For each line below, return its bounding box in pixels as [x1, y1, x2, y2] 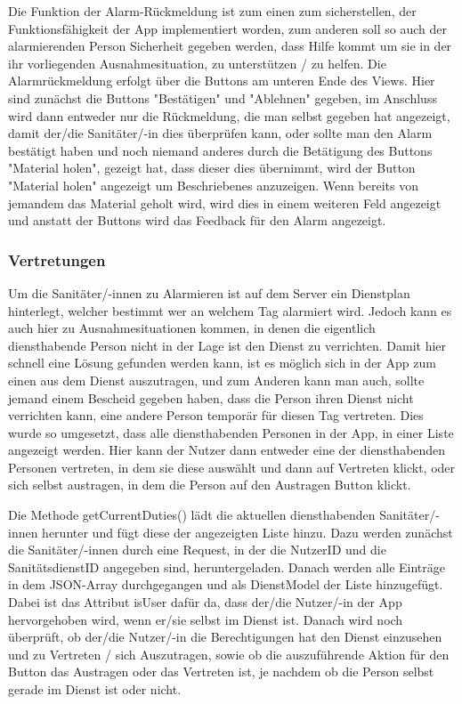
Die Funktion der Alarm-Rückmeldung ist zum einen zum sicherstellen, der [8, 2, 417, 20]
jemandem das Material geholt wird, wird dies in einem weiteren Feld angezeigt [8, 193, 442, 212]
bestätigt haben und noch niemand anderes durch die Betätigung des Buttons [8, 141, 433, 159]
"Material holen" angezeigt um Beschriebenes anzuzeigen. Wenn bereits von [8, 175, 418, 194]
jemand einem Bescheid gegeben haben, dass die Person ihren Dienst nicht [8, 388, 414, 407]
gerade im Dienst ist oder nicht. [8, 680, 182, 698]
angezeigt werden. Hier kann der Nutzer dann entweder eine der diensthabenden [8, 441, 446, 459]
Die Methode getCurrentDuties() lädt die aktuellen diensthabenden [8, 506, 376, 524]
